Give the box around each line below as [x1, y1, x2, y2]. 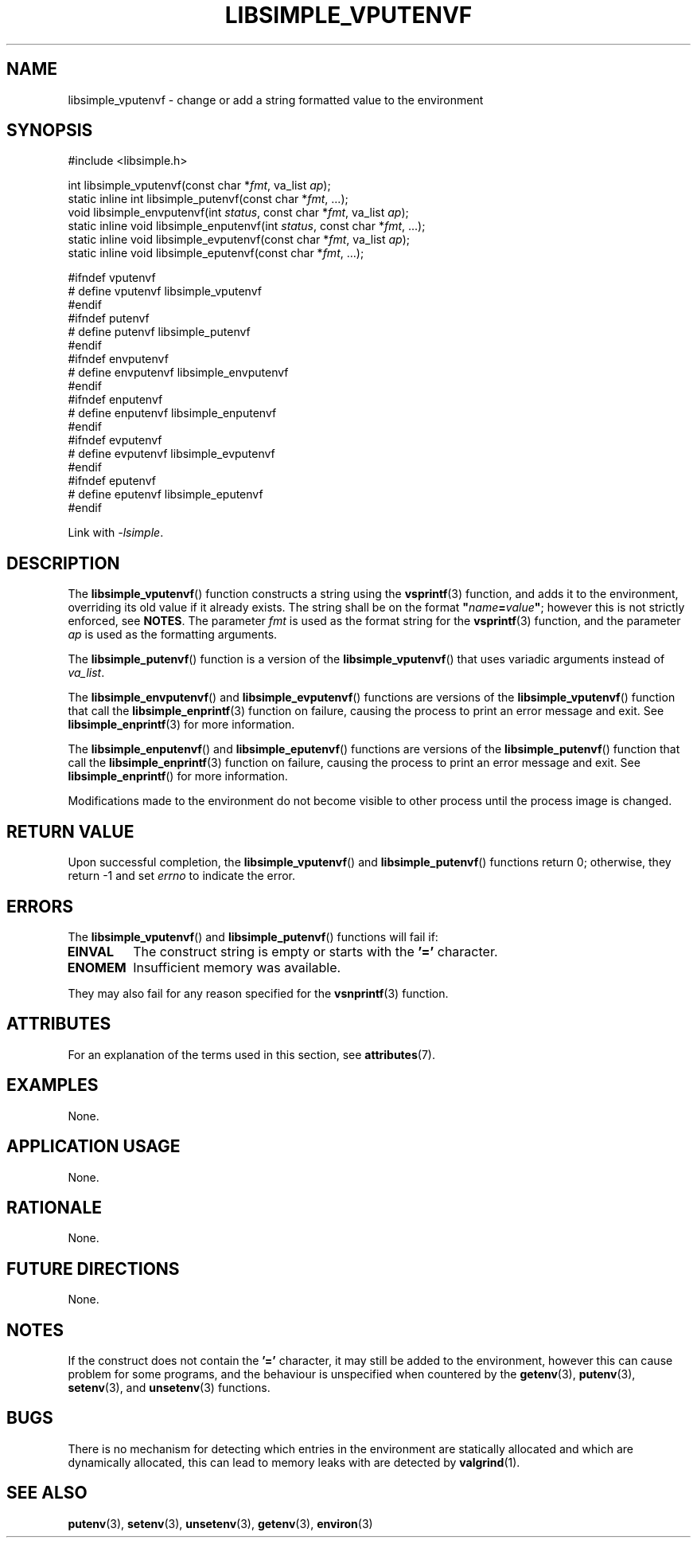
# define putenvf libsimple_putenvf [68, 325, 251, 339]
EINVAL [67, 943, 114, 960]
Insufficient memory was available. [133, 959, 341, 975]
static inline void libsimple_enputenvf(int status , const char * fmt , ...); [68, 219, 426, 233]
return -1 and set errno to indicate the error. [68, 869, 296, 883]
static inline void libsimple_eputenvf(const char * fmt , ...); [68, 246, 364, 260]
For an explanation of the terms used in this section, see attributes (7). [68, 1047, 435, 1061]
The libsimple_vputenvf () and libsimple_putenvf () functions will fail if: [68, 929, 438, 944]
